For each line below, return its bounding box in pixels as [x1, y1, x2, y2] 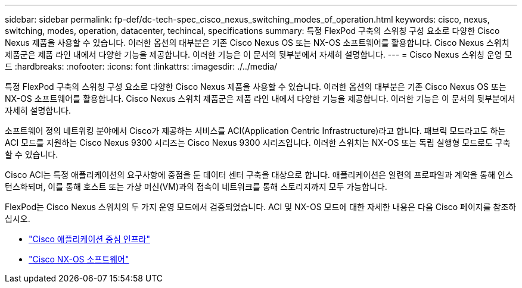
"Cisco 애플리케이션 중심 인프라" [29, 234, 150, 244]
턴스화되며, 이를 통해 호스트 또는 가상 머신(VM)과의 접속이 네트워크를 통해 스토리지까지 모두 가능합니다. [5, 181, 387, 192]
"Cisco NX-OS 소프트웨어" [29, 254, 129, 264]
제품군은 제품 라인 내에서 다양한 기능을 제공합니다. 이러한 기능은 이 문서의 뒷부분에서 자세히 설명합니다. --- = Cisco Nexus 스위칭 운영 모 [5, 49, 512, 60]
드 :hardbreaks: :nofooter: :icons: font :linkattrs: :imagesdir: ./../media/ [5, 61, 278, 71]
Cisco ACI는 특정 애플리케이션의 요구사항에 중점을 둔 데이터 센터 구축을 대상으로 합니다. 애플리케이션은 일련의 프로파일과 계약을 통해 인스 [5, 170, 513, 180]
